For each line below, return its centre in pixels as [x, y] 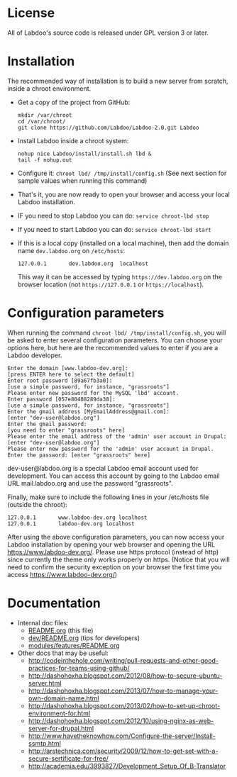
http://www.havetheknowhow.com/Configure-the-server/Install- [122, 736]
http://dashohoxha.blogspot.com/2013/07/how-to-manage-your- [123, 691]
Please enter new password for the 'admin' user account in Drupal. [111, 449]
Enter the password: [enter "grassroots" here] [79, 455]
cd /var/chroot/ [42, 121]
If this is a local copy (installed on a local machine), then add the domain [123, 243]
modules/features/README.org [74, 645]
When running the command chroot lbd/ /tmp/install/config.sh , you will [117, 332]
